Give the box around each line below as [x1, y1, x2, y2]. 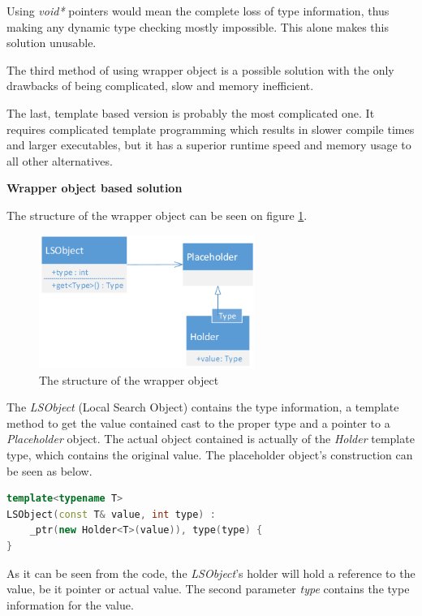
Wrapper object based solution [6, 179, 183, 196]
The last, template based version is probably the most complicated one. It [6, 104, 375, 121]
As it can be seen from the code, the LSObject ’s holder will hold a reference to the [6, 564, 416, 581]
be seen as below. [6, 462, 93, 479]
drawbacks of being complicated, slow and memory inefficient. [6, 77, 314, 94]
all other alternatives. [6, 152, 113, 169]
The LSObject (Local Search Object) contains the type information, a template [6, 398, 399, 416]
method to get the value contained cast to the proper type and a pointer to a [6, 414, 390, 431]
